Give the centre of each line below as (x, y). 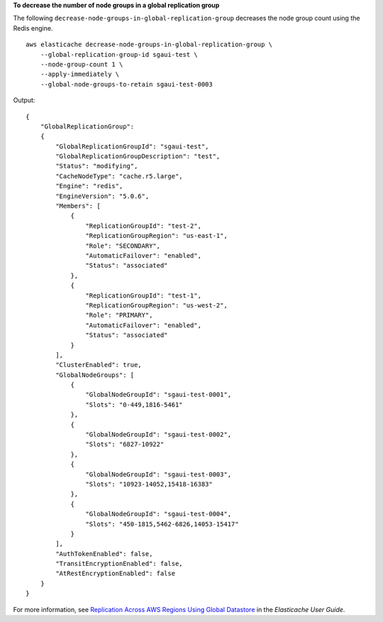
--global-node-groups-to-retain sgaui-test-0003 (126, 84)
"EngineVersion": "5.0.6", (102, 196)
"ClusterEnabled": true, (99, 365)
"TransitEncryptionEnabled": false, (120, 564)
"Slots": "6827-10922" (125, 444)
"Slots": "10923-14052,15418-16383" (149, 484)
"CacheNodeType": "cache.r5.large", (120, 176)
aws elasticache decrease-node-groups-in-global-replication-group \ (149, 45)
